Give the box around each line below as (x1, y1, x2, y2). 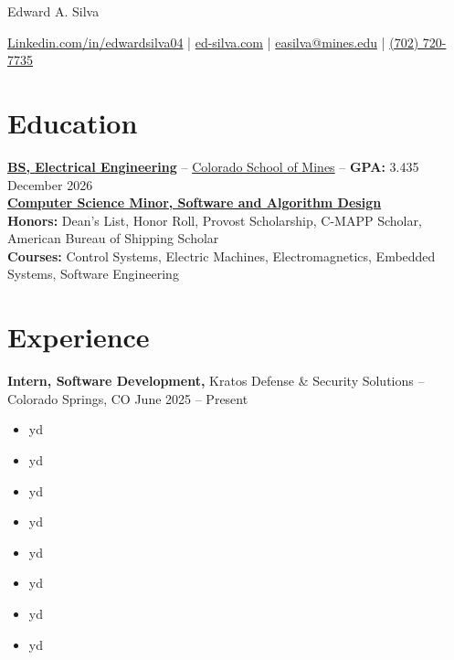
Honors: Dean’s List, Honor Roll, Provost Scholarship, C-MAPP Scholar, (7, 210, 422, 229)
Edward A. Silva (7, 2, 100, 20)
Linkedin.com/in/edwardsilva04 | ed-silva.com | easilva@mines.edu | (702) (7, 32, 419, 51)
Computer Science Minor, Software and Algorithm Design (7, 193, 382, 212)
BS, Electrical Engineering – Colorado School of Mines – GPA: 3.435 (7, 156, 419, 176)
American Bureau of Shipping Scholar (7, 229, 219, 248)
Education (7, 103, 138, 141)
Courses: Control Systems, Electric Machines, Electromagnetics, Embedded (7, 246, 436, 265)
